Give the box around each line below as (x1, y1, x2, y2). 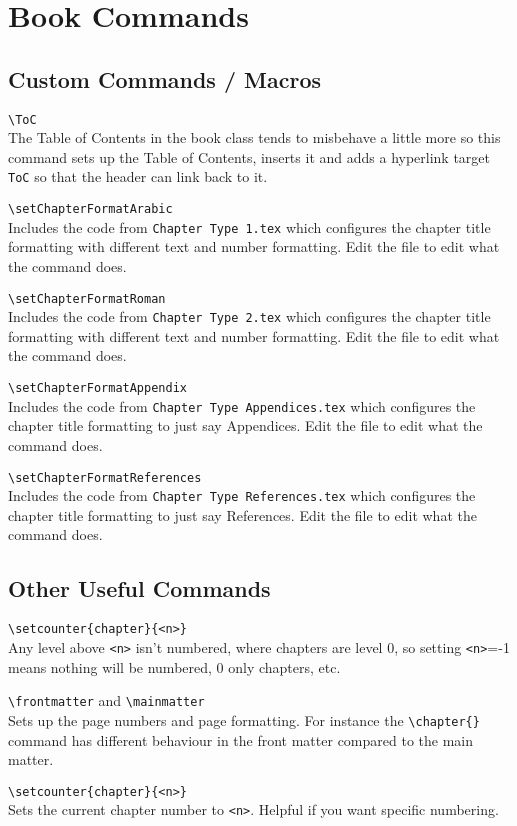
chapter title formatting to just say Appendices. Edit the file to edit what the (8, 415, 483, 436)
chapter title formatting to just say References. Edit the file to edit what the (8, 504, 477, 525)
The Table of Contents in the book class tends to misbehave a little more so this (8, 127, 501, 148)
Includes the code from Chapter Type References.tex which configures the (8, 485, 476, 506)
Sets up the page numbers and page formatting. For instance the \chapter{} (8, 709, 480, 730)
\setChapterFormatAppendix (8, 381, 187, 396)
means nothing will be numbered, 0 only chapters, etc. (8, 656, 341, 677)
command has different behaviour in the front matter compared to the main (8, 729, 473, 750)
